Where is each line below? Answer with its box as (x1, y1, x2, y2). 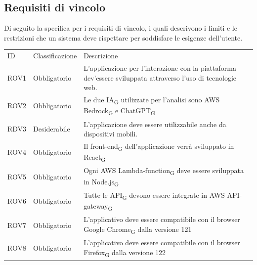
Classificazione (33, 50, 77, 61)
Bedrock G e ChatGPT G (84, 105, 155, 117)
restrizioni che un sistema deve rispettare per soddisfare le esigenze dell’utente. (4, 32, 243, 43)
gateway (84, 201, 108, 211)
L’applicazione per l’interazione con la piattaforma (84, 62, 236, 73)
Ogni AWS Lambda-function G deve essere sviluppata (84, 165, 244, 177)
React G (84, 152, 106, 163)
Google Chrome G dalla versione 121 (84, 224, 192, 235)
